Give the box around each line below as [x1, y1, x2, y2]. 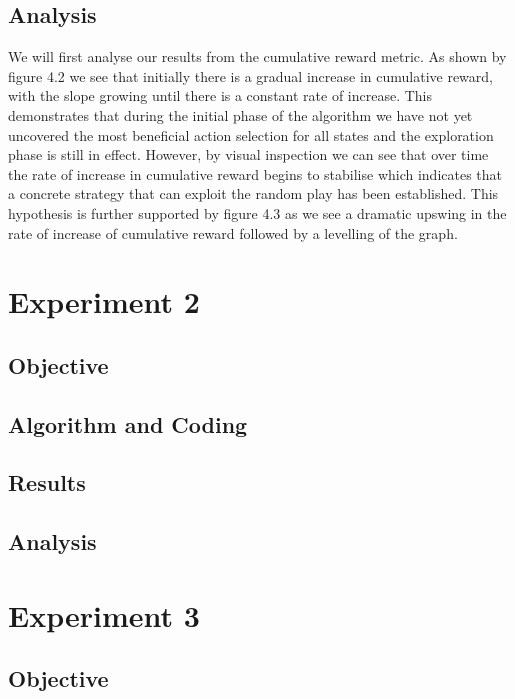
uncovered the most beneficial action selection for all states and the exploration [8, 124, 494, 145]
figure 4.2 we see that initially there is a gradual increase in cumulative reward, [8, 65, 494, 86]
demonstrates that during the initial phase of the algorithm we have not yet [8, 104, 473, 125]
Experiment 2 [8, 281, 200, 322]
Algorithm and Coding [8, 408, 248, 439]
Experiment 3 [8, 594, 200, 635]
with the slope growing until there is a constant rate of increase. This [8, 85, 433, 106]
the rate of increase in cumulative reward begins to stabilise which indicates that [8, 163, 503, 184]
